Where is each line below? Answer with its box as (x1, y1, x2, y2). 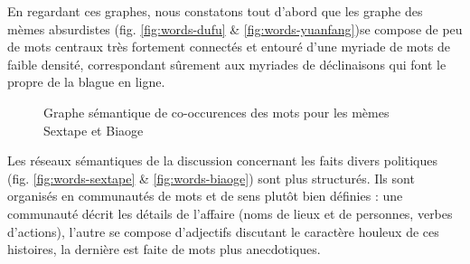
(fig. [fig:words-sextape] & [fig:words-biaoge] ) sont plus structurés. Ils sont (7, 168, 415, 187)
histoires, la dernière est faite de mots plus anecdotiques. (7, 240, 321, 259)
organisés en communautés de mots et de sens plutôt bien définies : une (7, 186, 403, 205)
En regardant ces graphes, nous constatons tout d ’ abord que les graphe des (7, 2, 423, 20)
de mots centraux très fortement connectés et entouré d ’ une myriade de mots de (7, 37, 451, 56)
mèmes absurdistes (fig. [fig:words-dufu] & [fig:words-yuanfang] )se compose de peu (7, 19, 463, 38)
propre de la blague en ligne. (7, 72, 165, 91)
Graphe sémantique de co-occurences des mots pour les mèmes (43, 102, 390, 121)
